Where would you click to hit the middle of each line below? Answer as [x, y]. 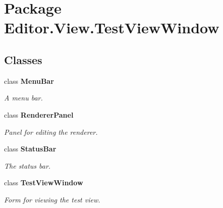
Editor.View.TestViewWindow [112, 28]
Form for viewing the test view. [52, 199]
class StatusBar [30, 149]
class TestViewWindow [44, 183]
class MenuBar [29, 81]
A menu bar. [23, 98]
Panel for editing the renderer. [51, 132]
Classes [23, 59]
